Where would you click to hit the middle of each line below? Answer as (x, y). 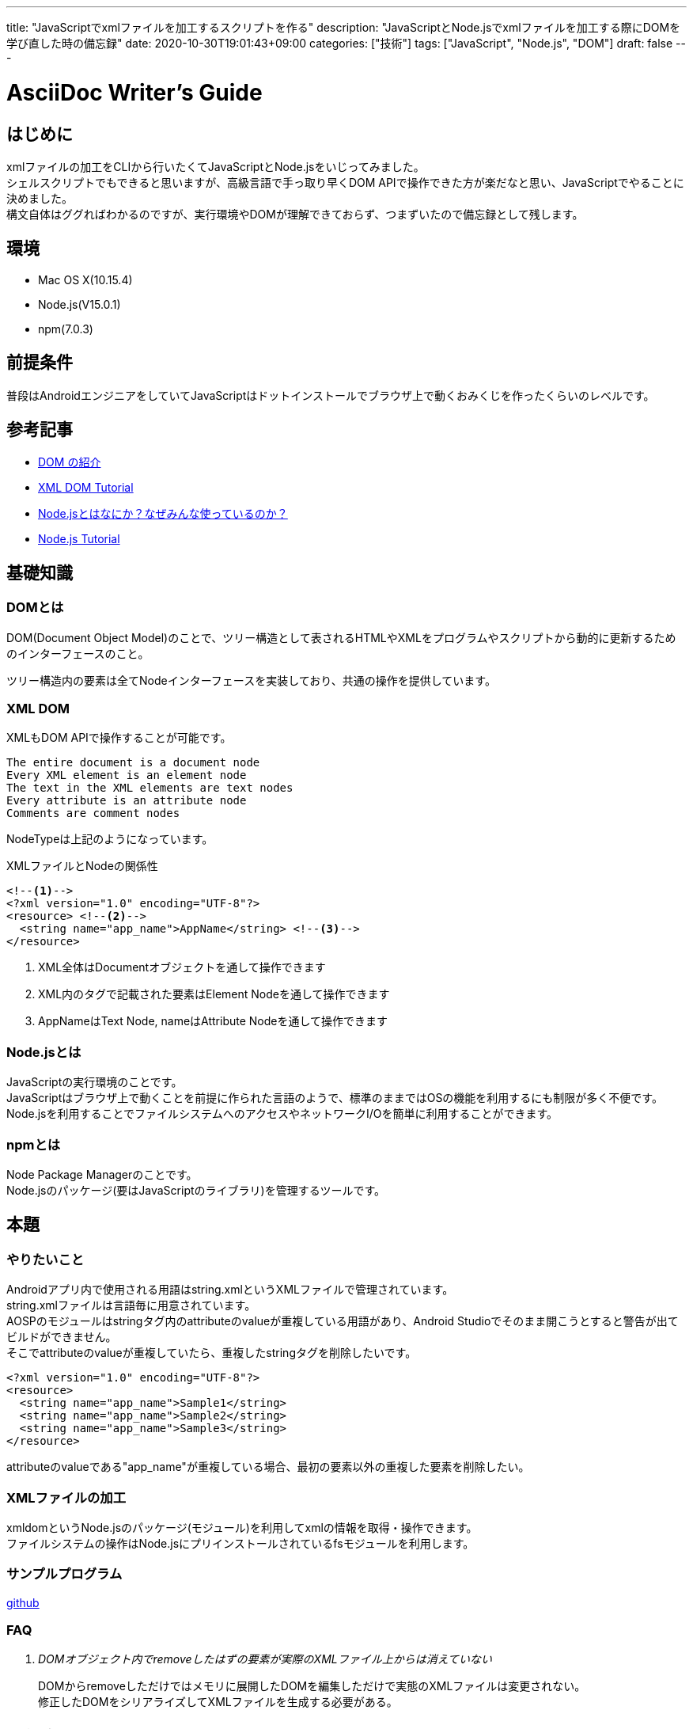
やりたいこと (45, 1259)
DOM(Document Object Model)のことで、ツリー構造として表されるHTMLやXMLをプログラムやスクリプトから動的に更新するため (341, 637)
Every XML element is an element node (127, 775)
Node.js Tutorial (79, 539)
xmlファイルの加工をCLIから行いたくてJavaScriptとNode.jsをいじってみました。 (216, 166)
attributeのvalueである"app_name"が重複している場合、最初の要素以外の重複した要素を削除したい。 (268, 1467)
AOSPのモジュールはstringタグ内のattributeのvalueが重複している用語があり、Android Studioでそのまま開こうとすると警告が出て (343, 1321)
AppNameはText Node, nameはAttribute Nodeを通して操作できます (213, 1021)
